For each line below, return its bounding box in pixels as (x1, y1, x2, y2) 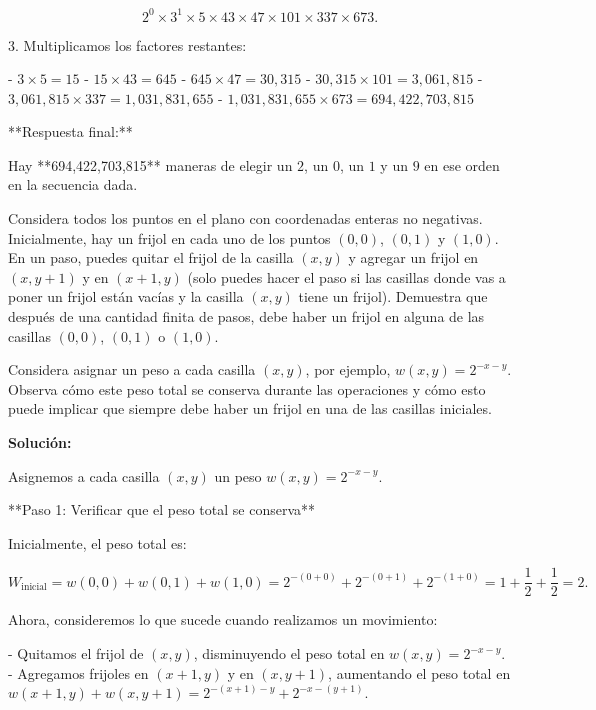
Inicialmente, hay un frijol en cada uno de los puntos (8, 227, 331, 248)
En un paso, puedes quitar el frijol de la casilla (8, 247, 294, 268)
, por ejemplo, (305, 359, 391, 380)
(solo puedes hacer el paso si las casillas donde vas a (187, 266, 506, 287)
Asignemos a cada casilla (8, 465, 160, 486)
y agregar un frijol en (348, 247, 479, 268)
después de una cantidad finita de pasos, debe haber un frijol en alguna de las (8, 306, 485, 327)
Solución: (8, 432, 72, 452)
